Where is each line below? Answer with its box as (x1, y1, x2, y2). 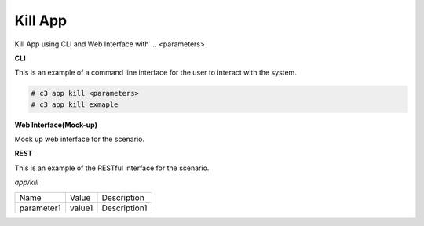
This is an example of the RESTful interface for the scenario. (14, 163, 210, 173)
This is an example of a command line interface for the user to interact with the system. (14, 67, 298, 78)
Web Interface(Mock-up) (14, 120, 98, 129)
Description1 (101, 202, 148, 213)
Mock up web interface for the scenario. (14, 134, 145, 144)
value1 (69, 202, 93, 213)
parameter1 (19, 202, 61, 213)
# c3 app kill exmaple (31, 100, 119, 109)
